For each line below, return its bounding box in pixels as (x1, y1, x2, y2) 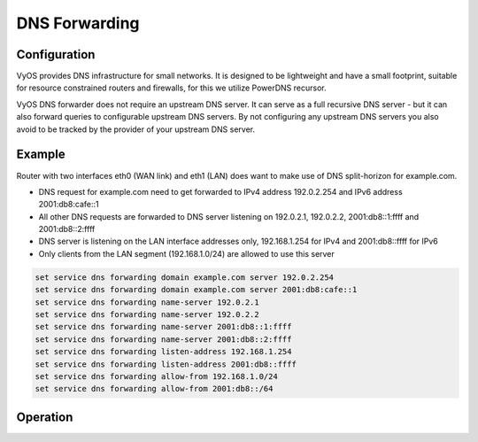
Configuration (16, 47, 96, 62)
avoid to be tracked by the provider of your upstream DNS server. (16, 124, 256, 135)
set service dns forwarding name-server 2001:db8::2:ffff (35, 334, 292, 345)
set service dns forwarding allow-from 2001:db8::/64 (35, 384, 274, 394)
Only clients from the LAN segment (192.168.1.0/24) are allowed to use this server (38, 248, 335, 259)
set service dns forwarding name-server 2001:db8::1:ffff (35, 322, 292, 332)
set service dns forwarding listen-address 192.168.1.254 (35, 346, 292, 357)
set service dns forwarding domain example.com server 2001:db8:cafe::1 (35, 284, 358, 295)
